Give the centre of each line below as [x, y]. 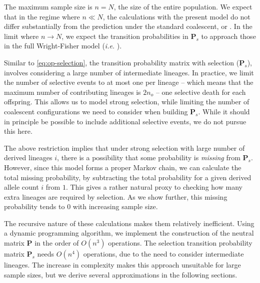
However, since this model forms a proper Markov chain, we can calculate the [123, 167]
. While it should [224, 111]
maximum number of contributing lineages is [72, 92]
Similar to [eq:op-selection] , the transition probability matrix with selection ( [122, 62]
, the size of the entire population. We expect [183, 6]
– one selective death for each [201, 92]
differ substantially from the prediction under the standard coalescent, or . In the [128, 26]
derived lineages [28, 157]
